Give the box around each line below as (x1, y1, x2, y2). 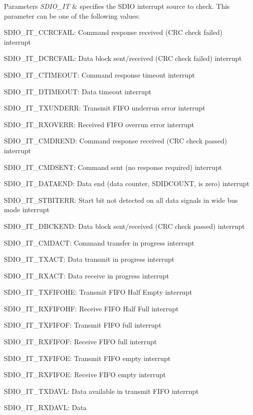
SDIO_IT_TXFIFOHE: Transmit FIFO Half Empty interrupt (4, 287, 192, 297)
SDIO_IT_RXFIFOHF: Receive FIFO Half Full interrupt (4, 303, 179, 313)
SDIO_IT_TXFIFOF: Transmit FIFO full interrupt (4, 320, 162, 330)
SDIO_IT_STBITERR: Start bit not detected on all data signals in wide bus (4, 194, 238, 205)
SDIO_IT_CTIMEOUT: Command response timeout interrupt (4, 69, 195, 80)
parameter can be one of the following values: (4, 10, 140, 21)
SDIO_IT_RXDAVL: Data (4, 402, 87, 413)
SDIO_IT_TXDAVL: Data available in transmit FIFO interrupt (4, 386, 199, 396)
